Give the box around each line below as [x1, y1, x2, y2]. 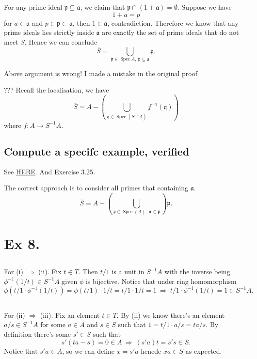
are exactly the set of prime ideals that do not [102, 27, 239, 37]
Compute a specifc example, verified [4, 143, 190, 158]
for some [40, 319, 65, 329]
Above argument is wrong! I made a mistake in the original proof [4, 68, 197, 78]
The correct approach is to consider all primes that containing [4, 183, 188, 193]
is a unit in [112, 266, 145, 277]
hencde [141, 345, 161, 356]
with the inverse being [164, 266, 230, 277]
